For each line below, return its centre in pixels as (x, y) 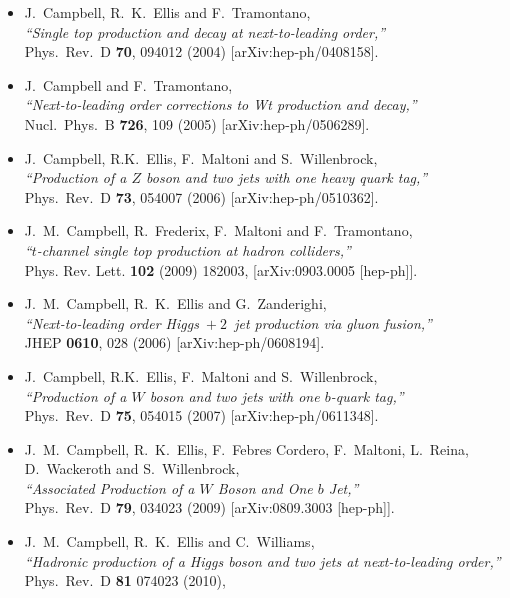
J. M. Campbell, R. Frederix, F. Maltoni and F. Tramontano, (218, 230)
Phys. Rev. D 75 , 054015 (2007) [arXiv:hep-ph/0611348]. (201, 415)
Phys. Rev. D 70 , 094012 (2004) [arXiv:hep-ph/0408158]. (201, 51)
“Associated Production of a (109, 487)
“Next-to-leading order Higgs (111, 322)
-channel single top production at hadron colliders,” (193, 249)
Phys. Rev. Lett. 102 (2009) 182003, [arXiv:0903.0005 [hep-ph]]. (221, 269)
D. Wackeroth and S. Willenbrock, (132, 468)
